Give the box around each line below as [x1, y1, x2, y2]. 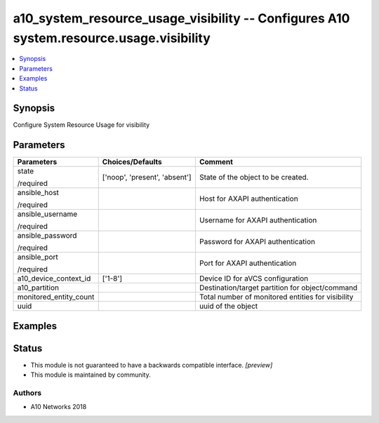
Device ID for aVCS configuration [199, 274, 309, 283]
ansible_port [17, 253, 59, 262]
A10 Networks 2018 [30, 403, 87, 411]
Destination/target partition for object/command [199, 283, 358, 293]
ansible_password [17, 231, 77, 241]
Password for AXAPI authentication [199, 237, 316, 247]
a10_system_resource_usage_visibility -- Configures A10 [13, 11, 350, 26]
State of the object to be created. [199, 173, 309, 182]
